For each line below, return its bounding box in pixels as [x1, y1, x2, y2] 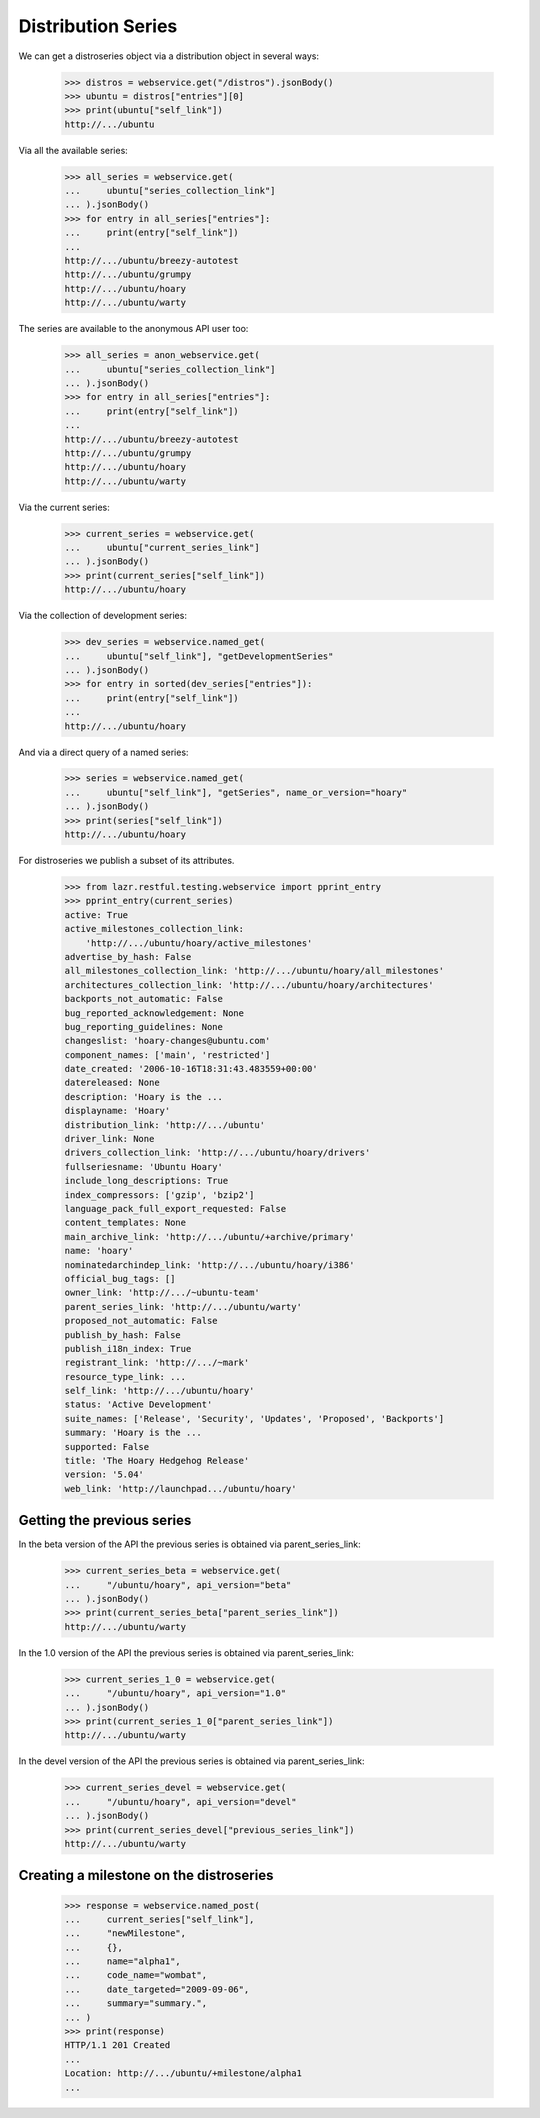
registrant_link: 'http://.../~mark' [64, 1357, 250, 1369]
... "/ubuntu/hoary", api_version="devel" [64, 1796, 297, 1807]
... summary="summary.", [64, 1998, 208, 2009]
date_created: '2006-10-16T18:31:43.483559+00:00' [64, 1063, 319, 1075]
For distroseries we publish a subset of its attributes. [18, 855, 235, 867]
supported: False [64, 1441, 150, 1452]
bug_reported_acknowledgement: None [64, 1007, 245, 1019]
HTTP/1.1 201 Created [64, 2040, 171, 2051]
